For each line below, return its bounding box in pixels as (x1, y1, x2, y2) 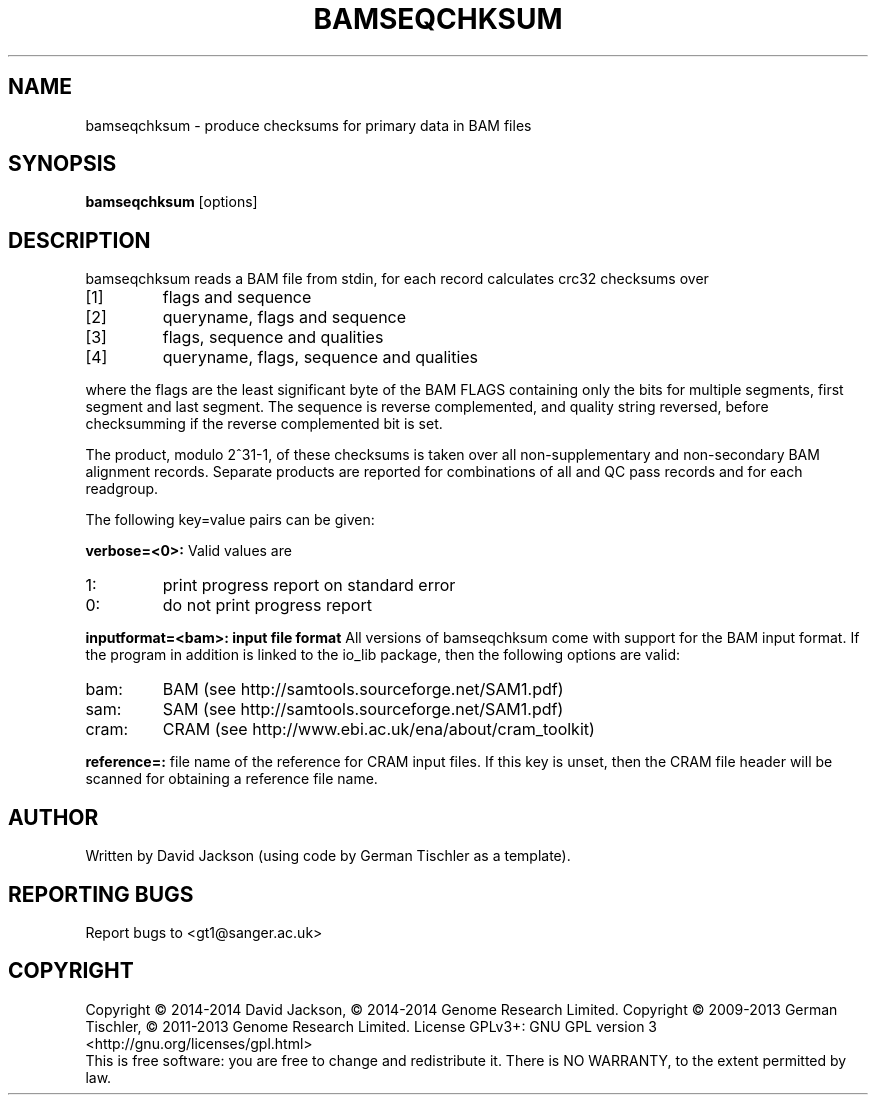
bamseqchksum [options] (85, 193, 258, 211)
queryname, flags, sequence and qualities (162, 347, 479, 368)
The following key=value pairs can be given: (85, 511, 375, 529)
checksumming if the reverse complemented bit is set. (85, 415, 443, 433)
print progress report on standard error (162, 575, 456, 596)
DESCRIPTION (8, 227, 151, 253)
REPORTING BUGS (8, 881, 194, 907)
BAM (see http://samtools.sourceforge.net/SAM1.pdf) (162, 679, 564, 700)
